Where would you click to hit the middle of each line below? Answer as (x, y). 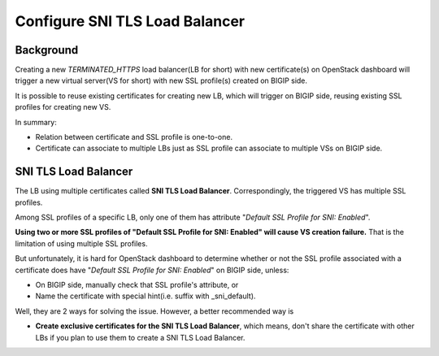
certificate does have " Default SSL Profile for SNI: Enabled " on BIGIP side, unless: (152, 270)
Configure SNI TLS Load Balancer (130, 21)
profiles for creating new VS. (63, 107)
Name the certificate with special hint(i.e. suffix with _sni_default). (146, 296)
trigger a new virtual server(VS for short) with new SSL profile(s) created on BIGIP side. (161, 80)
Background (47, 50)
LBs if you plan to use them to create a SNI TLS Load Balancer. (140, 337)
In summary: (36, 122)
